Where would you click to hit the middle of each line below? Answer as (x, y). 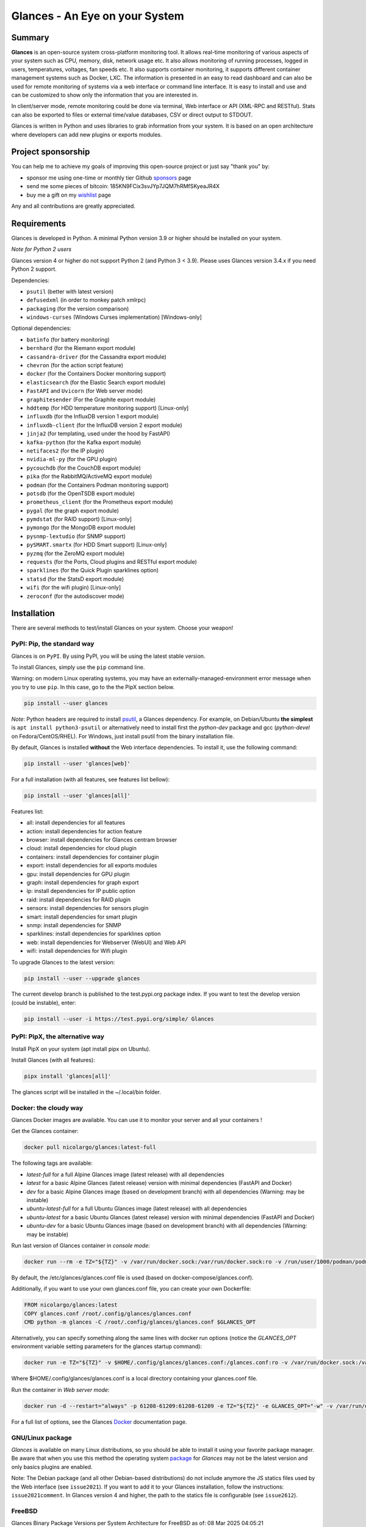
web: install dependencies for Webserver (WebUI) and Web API (106, 942)
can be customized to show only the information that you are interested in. (105, 95)
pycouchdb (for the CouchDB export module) (84, 468)
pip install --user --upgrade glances (82, 978)
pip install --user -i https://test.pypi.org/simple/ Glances (119, 1019)
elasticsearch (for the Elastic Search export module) (96, 382)
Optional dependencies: (41, 328)
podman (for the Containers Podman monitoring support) (98, 485)
